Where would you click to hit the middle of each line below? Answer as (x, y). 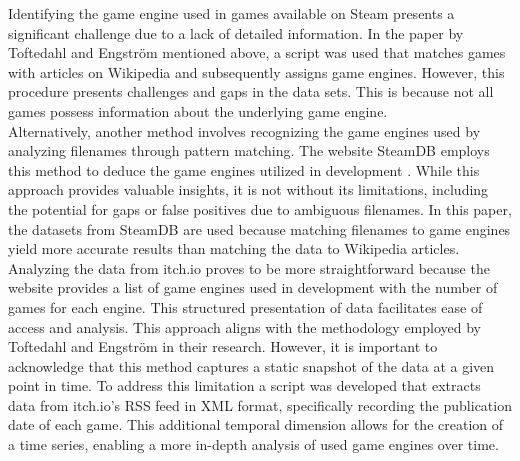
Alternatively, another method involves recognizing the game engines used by (244, 130)
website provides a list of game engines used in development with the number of (253, 287)
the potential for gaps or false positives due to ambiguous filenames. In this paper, (260, 208)
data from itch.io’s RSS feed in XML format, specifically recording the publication (260, 404)
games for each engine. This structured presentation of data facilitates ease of (245, 306)
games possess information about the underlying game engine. (198, 110)
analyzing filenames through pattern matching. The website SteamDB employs (249, 150)
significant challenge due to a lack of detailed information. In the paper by (236, 32)
